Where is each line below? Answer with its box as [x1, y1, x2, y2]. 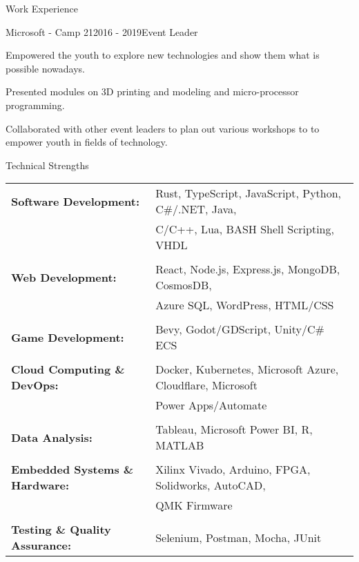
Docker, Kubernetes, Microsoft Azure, [155, 361, 339, 378]
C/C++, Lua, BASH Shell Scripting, [155, 221, 334, 238]
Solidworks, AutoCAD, [155, 477, 266, 494]
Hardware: [11, 477, 70, 494]
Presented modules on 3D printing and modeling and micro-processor [6, 84, 299, 99]
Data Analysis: [11, 429, 93, 445]
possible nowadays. [6, 61, 85, 75]
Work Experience [6, 1, 78, 15]
